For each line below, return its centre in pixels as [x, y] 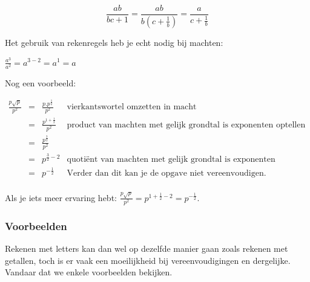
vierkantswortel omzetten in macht [132, 107]
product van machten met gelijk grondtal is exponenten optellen [186, 125]
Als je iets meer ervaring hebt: [61, 197]
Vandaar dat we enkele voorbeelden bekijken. [89, 272]
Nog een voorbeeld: [41, 82]
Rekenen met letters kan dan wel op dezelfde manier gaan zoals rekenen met [147, 248]
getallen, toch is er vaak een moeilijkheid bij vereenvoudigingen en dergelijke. [148, 260]
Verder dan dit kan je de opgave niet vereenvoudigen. [167, 173]
